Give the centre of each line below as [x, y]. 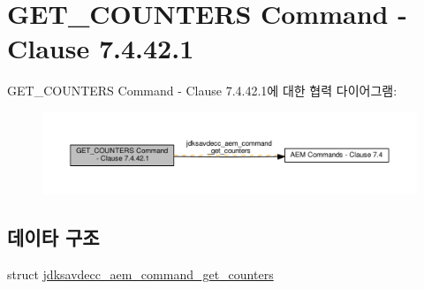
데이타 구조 [53, 237]
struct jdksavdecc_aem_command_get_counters [140, 274]
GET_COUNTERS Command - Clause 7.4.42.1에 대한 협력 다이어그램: [202, 91]
